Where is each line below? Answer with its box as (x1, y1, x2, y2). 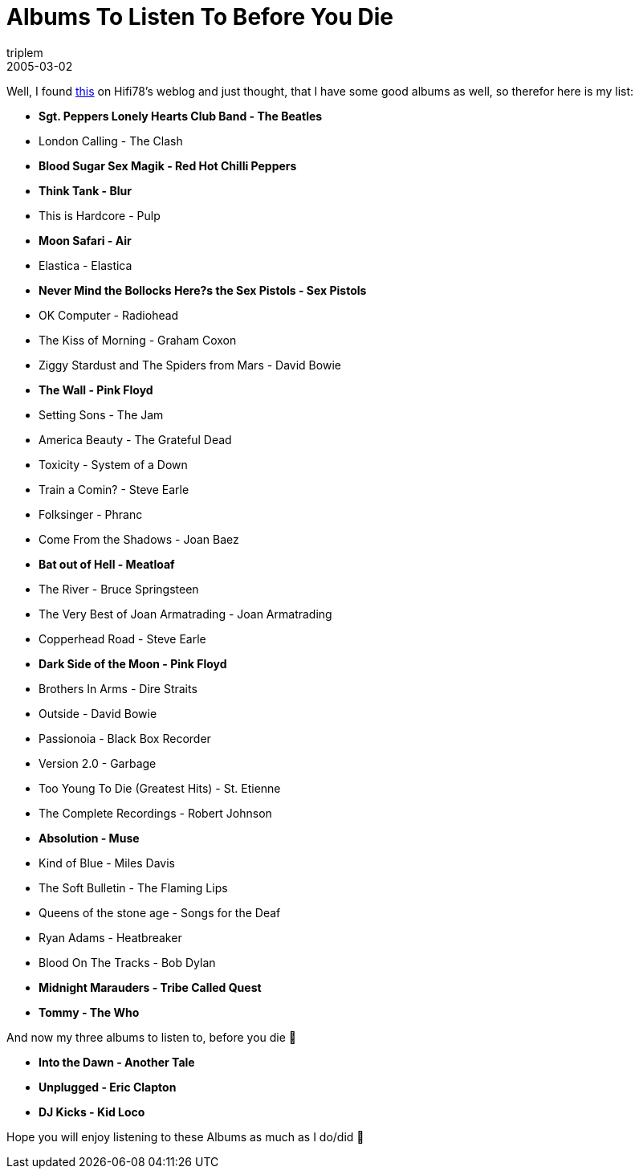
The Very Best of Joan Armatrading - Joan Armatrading (39, 606, 332, 621)
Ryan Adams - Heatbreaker (39, 930, 182, 944)
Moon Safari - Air (39, 233, 132, 247)
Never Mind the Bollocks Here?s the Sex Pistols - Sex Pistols (39, 283, 367, 297)
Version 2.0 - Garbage (39, 756, 157, 770)
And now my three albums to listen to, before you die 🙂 (6, 1030, 297, 1044)
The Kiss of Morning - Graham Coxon (39, 333, 237, 347)
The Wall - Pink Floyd (39, 382, 153, 397)
